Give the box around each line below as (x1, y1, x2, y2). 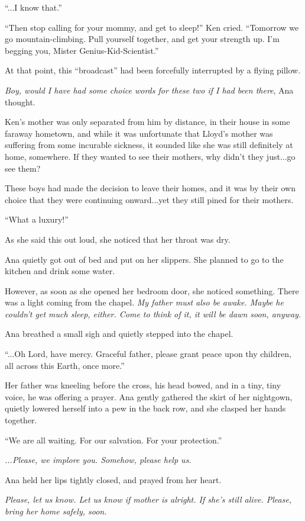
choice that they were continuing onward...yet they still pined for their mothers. (5, 193, 294, 205)
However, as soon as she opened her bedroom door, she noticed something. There (5, 284, 299, 297)
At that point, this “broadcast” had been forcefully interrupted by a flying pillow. (5, 64, 301, 76)
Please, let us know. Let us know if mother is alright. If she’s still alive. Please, (5, 493, 292, 506)
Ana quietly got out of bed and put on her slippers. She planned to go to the (5, 253, 284, 265)
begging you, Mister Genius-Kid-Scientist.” (5, 44, 159, 56)
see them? (5, 162, 41, 174)
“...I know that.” (5, 1, 62, 13)
